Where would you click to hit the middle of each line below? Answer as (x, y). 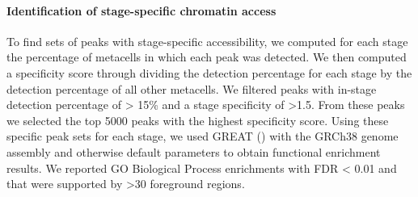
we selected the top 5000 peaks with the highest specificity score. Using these (198, 120)
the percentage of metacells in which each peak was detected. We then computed (207, 57)
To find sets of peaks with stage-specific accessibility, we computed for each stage (207, 41)
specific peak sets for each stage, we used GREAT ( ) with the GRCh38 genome (203, 136)
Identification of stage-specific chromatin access (141, 10)
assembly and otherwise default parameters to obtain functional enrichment (194, 151)
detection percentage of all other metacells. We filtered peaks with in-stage (192, 88)
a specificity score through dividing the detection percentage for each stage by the (209, 72)
